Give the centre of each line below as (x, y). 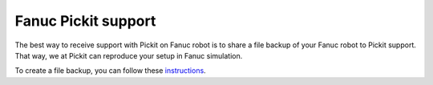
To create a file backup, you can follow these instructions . (110, 71)
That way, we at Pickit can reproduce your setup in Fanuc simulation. (129, 55)
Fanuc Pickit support (85, 21)
